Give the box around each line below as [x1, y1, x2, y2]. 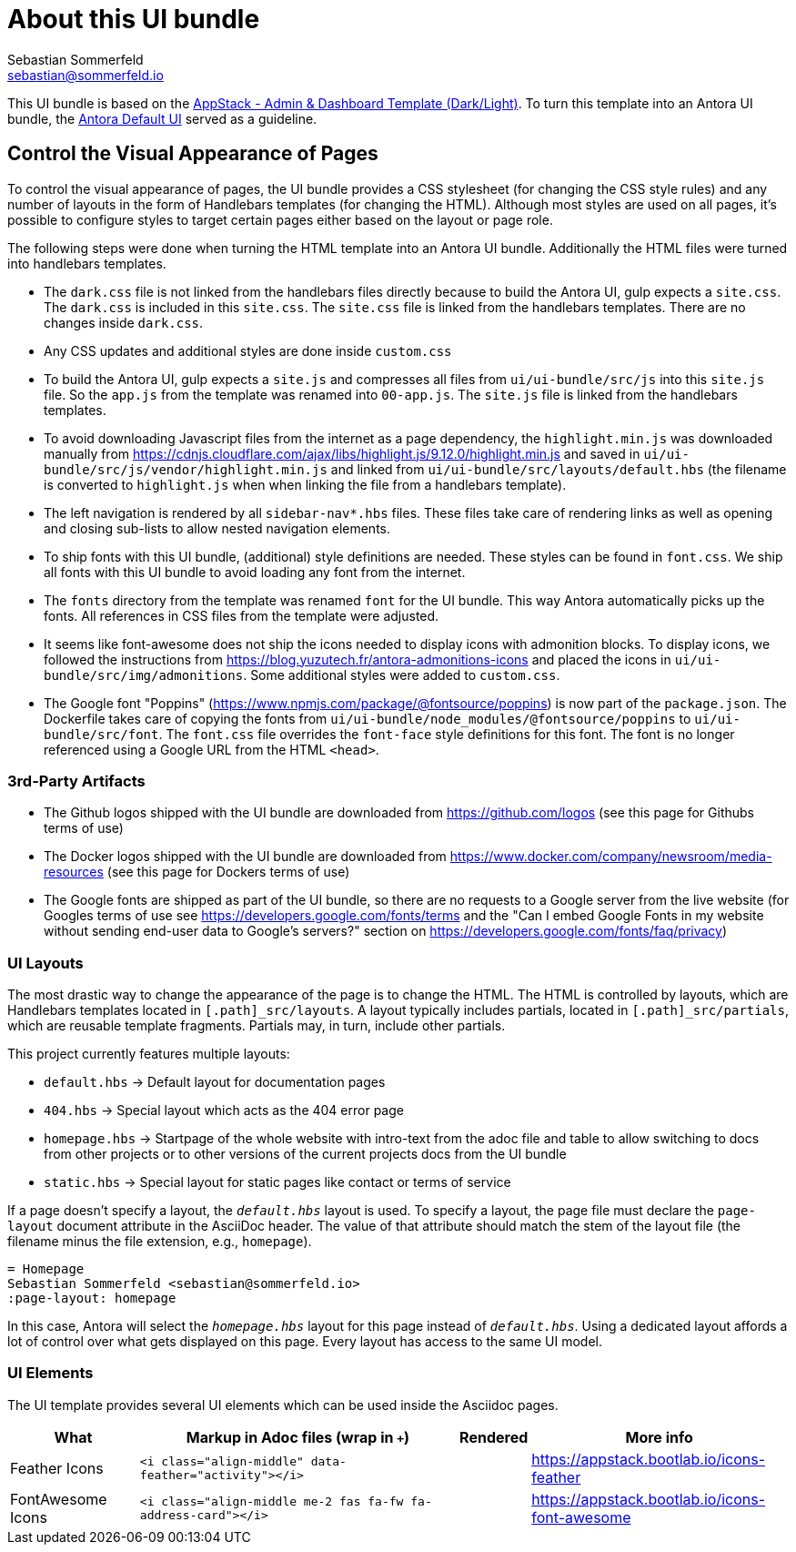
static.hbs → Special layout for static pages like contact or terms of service [44, 1174, 511, 1191]
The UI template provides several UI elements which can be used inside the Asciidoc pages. [7, 1396, 559, 1413]
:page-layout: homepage [7, 1291, 176, 1306]
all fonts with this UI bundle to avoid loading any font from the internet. [44, 563, 466, 580]
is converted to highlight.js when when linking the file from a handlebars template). [44, 476, 567, 492]
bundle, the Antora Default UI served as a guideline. [7, 110, 317, 127]
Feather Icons [10, 1458, 104, 1477]
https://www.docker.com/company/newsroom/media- [449, 848, 772, 865]
